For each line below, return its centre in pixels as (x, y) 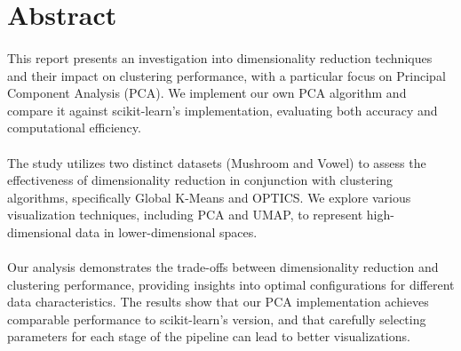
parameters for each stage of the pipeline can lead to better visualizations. (209, 336)
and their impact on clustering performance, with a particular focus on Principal (227, 75)
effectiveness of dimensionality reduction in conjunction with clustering (200, 180)
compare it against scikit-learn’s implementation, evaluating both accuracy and (223, 110)
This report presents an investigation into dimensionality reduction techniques (220, 57)
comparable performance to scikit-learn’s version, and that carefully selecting (217, 319)
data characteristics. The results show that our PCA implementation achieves (218, 302)
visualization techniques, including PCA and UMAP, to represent (185, 215)
